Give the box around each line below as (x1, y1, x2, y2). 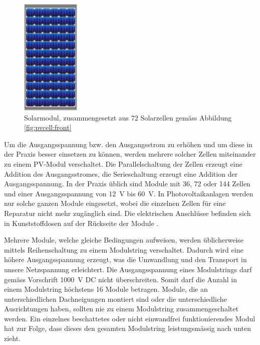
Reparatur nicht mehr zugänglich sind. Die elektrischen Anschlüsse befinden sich (4, 207, 251, 218)
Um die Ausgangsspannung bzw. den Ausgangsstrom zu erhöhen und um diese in (4, 139, 253, 149)
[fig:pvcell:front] (24, 122, 72, 133)
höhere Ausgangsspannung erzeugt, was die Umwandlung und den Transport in (4, 254, 247, 265)
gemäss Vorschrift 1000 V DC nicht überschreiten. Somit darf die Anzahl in (4, 274, 237, 284)
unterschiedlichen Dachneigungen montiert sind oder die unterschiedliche (4, 293, 227, 304)
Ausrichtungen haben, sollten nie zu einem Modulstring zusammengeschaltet (4, 303, 238, 314)
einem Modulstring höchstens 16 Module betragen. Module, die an (4, 284, 208, 294)
